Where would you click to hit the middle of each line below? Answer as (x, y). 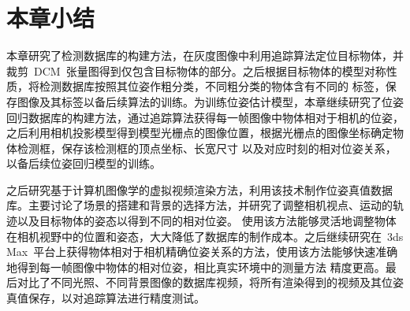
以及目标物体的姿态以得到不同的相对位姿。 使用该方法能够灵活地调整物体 (207, 221)
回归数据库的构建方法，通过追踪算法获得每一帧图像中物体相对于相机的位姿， (205, 117)
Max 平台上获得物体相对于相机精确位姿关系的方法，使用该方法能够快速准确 (202, 252)
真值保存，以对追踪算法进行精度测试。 (106, 298)
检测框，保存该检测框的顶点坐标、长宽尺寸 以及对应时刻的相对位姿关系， (207, 148)
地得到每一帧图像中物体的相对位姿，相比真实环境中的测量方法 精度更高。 (196, 267)
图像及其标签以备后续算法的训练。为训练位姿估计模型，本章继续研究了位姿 (210, 101)
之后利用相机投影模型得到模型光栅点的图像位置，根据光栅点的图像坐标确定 (199, 133)
